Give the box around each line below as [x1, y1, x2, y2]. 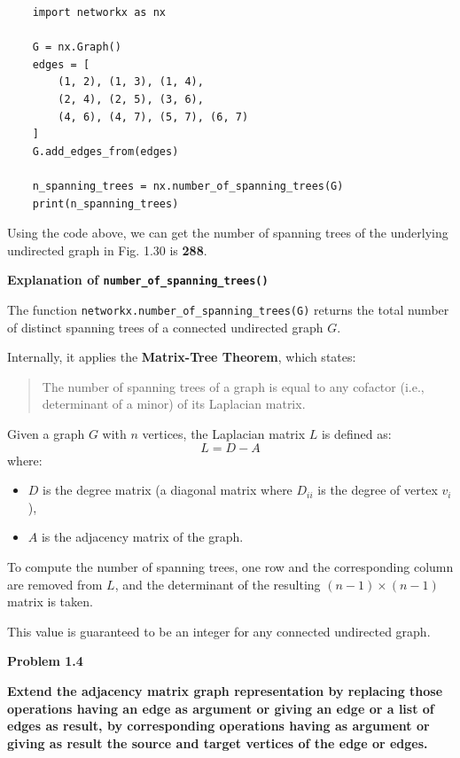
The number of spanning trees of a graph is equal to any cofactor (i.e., [42, 377, 425, 395]
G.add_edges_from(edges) [32, 145, 179, 158]
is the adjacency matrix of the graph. [41, 527, 244, 546]
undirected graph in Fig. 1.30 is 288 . [7, 240, 207, 259]
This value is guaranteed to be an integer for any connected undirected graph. [7, 621, 431, 640]
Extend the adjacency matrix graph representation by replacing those [7, 681, 443, 699]
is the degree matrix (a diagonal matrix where [43, 481, 292, 499]
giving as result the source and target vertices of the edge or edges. [7, 733, 428, 752]
